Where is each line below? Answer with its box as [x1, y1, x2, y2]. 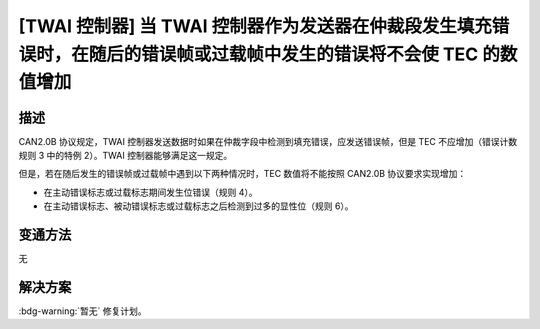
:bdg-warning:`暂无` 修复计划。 [18, 305, 147, 317]
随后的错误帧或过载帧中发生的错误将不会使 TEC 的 [88, 43, 500, 65]
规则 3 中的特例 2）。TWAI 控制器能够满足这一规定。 [18, 150, 233, 162]
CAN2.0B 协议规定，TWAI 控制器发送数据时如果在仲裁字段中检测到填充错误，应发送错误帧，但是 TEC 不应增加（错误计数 [18, 135, 518, 147]
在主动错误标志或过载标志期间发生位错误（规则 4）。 [43, 186, 258, 198]
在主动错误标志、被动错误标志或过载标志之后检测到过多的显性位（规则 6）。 [43, 200, 354, 212]
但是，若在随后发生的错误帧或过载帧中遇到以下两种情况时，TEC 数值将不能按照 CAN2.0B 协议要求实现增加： [18, 168, 467, 180]
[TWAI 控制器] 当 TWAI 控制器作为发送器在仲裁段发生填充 [18, 15, 492, 37]
